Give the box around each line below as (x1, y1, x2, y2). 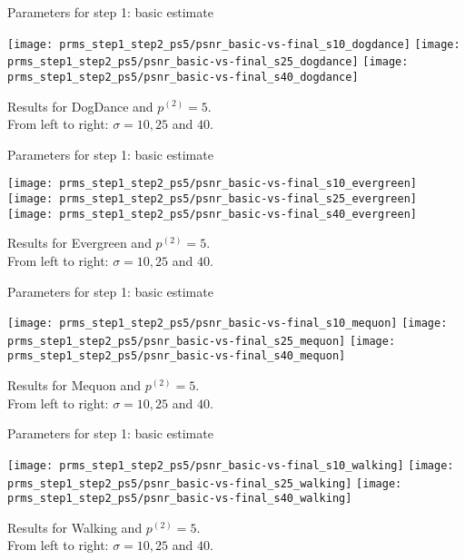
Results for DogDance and (7, 96, 153, 115)
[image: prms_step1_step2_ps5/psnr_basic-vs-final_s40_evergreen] (7, 207, 418, 221)
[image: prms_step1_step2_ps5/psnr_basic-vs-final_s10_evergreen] (7, 177, 418, 191)
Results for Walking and (7, 517, 143, 536)
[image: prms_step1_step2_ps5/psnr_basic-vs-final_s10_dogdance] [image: (7, 37, 460, 51)
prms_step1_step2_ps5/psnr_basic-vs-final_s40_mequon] (7, 349, 346, 363)
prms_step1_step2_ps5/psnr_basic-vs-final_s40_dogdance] (7, 70, 359, 84)
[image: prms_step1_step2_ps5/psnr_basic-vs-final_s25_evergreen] (7, 192, 418, 205)
